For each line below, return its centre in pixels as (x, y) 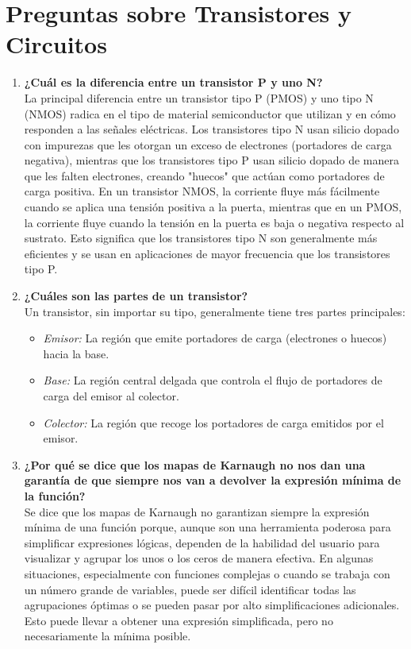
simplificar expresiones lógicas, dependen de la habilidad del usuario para (202, 542)
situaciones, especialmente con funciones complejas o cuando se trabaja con (207, 573)
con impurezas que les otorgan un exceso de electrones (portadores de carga (208, 144)
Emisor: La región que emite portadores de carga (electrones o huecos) (215, 338)
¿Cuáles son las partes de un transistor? (136, 296)
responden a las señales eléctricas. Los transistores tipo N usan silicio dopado (211, 129)
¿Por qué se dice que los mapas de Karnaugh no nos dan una (195, 464)
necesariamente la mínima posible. (108, 636)
